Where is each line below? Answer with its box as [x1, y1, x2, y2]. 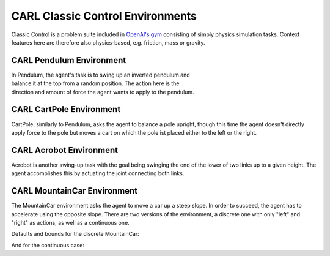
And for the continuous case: [11, 241, 85, 249]
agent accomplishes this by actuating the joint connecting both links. [11, 170, 185, 177]
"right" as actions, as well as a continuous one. [11, 219, 130, 226]
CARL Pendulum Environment [11, 55, 127, 66]
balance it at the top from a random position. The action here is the [11, 80, 180, 87]
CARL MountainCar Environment [11, 186, 138, 196]
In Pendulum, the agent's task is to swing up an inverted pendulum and [11, 71, 191, 78]
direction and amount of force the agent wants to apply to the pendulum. [11, 88, 195, 96]
